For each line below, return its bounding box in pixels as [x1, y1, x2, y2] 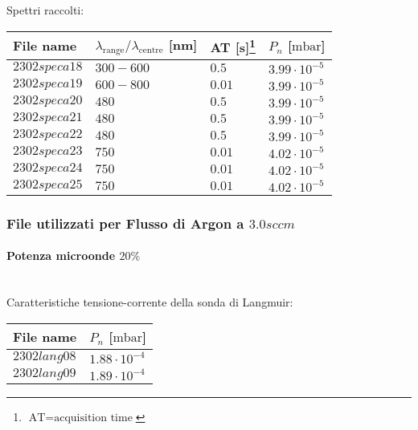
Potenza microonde [6, 247, 116, 264]
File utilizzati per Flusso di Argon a [6, 213, 244, 233]
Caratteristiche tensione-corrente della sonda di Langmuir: [6, 294, 293, 310]
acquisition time [54, 412, 133, 424]
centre [138, 46, 163, 55]
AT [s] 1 [210, 34, 256, 56]
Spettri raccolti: [6, 2, 84, 18]
